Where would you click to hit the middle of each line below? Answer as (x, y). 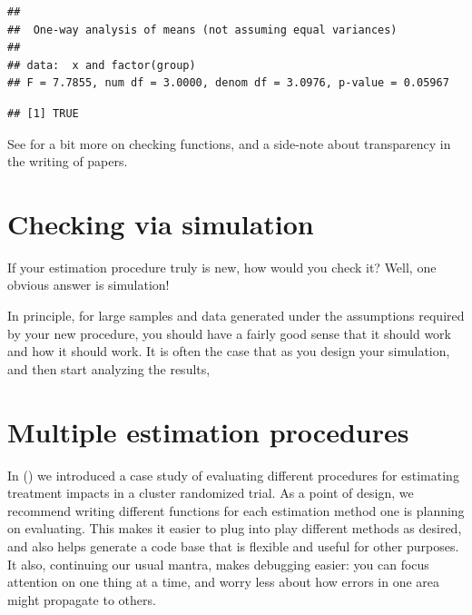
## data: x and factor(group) (102, 65)
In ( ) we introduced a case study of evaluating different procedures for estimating (233, 475)
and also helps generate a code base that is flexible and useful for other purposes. (233, 546)
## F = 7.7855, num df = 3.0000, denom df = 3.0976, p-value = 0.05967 (228, 83)
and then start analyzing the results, (109, 368)
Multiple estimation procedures (208, 431)
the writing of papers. (68, 161)
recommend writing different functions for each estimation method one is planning (236, 510)
